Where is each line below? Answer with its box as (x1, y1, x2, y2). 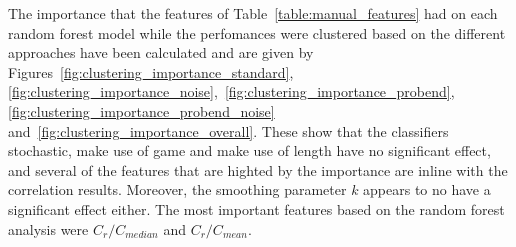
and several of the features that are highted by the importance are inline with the (8, 159, 508, 180)
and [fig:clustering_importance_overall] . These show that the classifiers (8, 120, 449, 141)
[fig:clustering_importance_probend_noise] (8, 100, 275, 121)
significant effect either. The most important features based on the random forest (8, 198, 505, 219)
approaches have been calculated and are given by (8, 42, 314, 63)
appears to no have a (363, 179, 491, 200)
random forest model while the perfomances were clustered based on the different (8, 22, 506, 43)
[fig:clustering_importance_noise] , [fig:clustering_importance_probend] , (8, 81, 455, 102)
